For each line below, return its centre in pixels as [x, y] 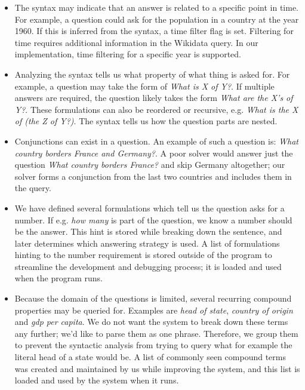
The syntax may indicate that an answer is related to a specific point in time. [156, 7]
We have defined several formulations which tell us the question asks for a [150, 208]
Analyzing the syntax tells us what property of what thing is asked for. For [152, 74]
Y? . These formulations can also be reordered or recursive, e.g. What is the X [156, 109]
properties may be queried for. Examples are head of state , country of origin [154, 310]
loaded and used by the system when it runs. [97, 380]
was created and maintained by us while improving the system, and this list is [157, 368]
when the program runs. [59, 278]
